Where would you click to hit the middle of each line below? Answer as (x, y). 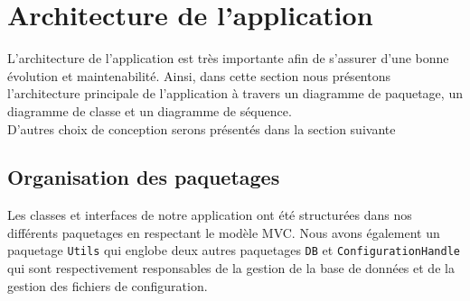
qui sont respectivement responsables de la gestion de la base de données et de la (231, 268)
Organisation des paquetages (144, 177)
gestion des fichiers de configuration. (108, 285)
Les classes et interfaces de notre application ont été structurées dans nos (210, 215)
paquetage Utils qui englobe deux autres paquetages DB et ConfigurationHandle (234, 250)
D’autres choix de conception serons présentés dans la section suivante (202, 128)
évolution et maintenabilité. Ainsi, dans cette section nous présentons (199, 75)
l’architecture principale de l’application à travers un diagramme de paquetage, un (235, 93)
